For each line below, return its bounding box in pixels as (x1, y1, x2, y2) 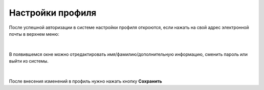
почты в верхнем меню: (9, 31, 60, 37)
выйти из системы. (9, 58, 49, 64)
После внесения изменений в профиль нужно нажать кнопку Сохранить (9, 78, 162, 84)
